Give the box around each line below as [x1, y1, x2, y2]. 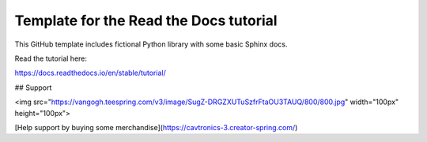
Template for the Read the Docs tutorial [14, 12, 278, 29]
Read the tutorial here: [14, 54, 87, 63]
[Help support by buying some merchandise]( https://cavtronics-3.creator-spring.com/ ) [14, 122, 298, 132]
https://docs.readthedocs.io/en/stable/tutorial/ [14, 68, 166, 78]
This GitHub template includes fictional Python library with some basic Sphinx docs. [14, 39, 288, 49]
